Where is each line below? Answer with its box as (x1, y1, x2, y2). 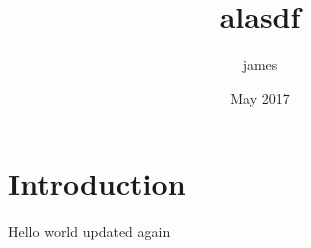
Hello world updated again (8, 221, 171, 242)
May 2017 (230, 87, 290, 108)
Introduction (8, 163, 186, 204)
